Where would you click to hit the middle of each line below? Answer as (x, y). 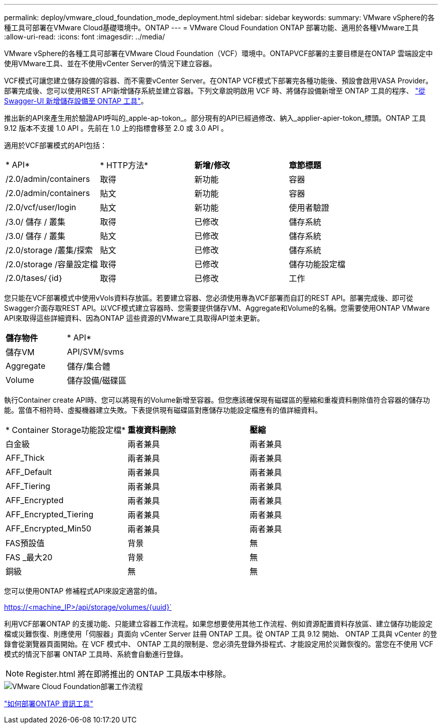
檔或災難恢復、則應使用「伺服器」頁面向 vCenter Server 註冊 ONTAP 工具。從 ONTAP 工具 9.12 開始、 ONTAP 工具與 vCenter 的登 (221, 634)
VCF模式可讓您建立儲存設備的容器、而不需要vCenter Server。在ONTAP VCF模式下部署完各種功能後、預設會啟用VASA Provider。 (218, 81)
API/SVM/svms (95, 352)
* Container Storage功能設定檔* (66, 430)
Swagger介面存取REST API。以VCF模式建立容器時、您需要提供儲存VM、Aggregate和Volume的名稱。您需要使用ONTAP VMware (217, 308)
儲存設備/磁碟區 (97, 380)
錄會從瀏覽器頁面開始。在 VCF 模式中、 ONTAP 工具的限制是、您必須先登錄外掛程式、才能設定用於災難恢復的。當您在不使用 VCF (219, 644)
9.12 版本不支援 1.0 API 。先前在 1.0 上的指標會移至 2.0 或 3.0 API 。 (116, 128)
